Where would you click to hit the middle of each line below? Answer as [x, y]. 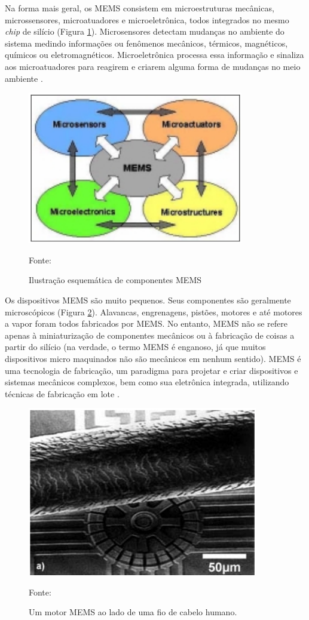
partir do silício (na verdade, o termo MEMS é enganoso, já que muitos [135, 347]
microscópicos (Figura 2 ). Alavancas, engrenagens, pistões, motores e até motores [154, 311]
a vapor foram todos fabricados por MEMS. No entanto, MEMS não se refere [146, 323]
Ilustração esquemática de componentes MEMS [115, 280]
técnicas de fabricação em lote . [62, 393]
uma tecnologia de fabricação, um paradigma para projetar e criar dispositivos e [152, 370]
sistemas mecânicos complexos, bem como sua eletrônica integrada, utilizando [147, 382]
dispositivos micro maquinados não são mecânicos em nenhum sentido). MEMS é [153, 358]
